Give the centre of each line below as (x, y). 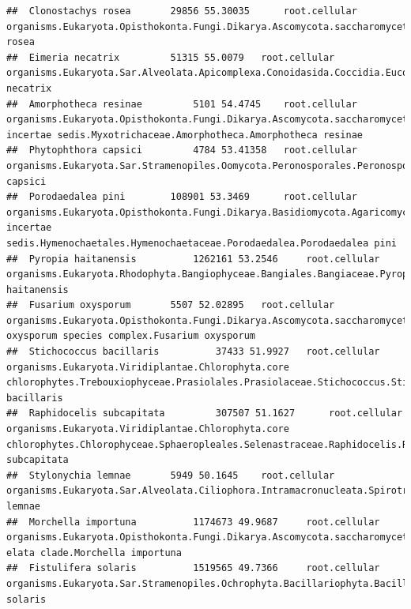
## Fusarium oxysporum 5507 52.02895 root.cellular (171, 305)
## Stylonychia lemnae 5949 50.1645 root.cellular (171, 475)
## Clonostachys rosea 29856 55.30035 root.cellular (182, 11)
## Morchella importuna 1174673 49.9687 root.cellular (193, 522)
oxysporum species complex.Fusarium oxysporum (131, 336)
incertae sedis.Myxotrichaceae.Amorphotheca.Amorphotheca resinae (185, 135)
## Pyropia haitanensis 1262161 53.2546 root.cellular (193, 259)
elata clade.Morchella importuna (94, 553)
